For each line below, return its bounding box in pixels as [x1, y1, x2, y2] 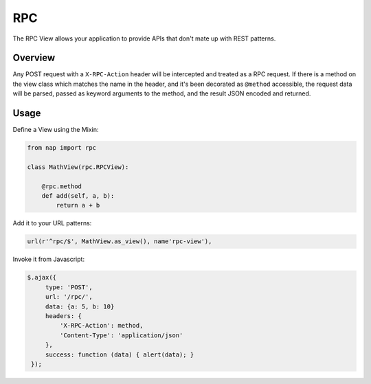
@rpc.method [41, 182, 82, 190]
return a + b [56, 201, 100, 210]
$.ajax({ [27, 273, 57, 282]
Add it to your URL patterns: [12, 219, 92, 227]
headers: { [45, 312, 82, 319]
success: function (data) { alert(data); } [45, 350, 194, 359]
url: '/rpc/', [45, 293, 93, 301]
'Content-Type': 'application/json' [59, 331, 183, 339]
